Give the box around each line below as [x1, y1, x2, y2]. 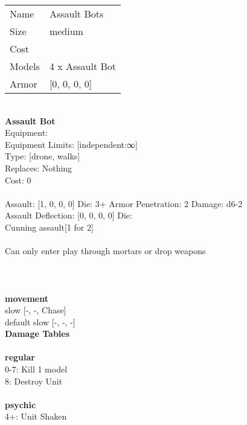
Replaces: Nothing [5, 161, 72, 174]
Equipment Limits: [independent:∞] [5, 138, 138, 150]
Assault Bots [49, 7, 104, 21]
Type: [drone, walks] [5, 150, 80, 162]
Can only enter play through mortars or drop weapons [5, 244, 206, 257]
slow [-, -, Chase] [5, 304, 66, 316]
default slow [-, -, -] [5, 315, 75, 328]
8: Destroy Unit [5, 374, 63, 387]
